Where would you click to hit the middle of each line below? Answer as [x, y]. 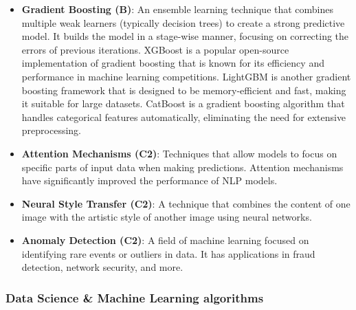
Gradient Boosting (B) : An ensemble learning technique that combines [178, 9]
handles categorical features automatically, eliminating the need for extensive [184, 117]
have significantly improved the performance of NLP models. [149, 180]
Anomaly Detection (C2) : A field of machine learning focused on [165, 240]
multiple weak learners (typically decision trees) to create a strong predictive [183, 22]
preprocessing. [51, 130]
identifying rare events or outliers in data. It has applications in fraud [168, 253]
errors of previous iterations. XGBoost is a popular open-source [155, 49]
